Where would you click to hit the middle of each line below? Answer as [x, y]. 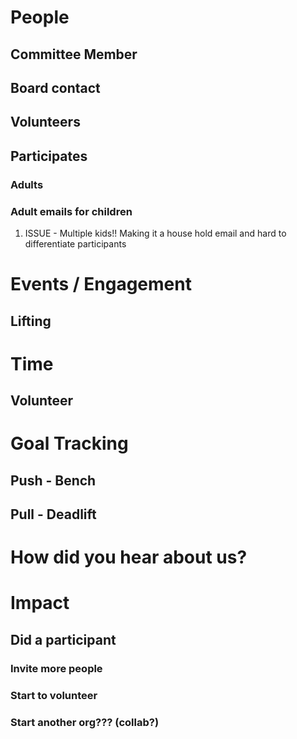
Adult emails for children [71, 211]
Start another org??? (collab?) [85, 722]
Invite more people [56, 668]
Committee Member [74, 54]
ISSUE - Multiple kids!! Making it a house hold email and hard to [155, 233]
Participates [49, 156]
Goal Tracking [69, 443]
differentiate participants [75, 243]
